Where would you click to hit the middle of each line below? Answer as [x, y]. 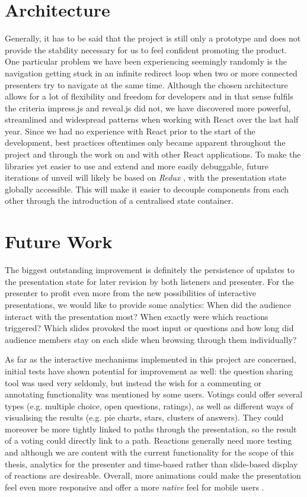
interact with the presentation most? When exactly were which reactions [137, 316]
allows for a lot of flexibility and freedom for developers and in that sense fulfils [149, 96]
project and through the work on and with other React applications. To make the [153, 154]
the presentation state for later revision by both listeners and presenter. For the [149, 281]
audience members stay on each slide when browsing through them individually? [151, 339]
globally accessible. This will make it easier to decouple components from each [147, 189]
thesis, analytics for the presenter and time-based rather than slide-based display [151, 464]
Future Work [59, 241]
